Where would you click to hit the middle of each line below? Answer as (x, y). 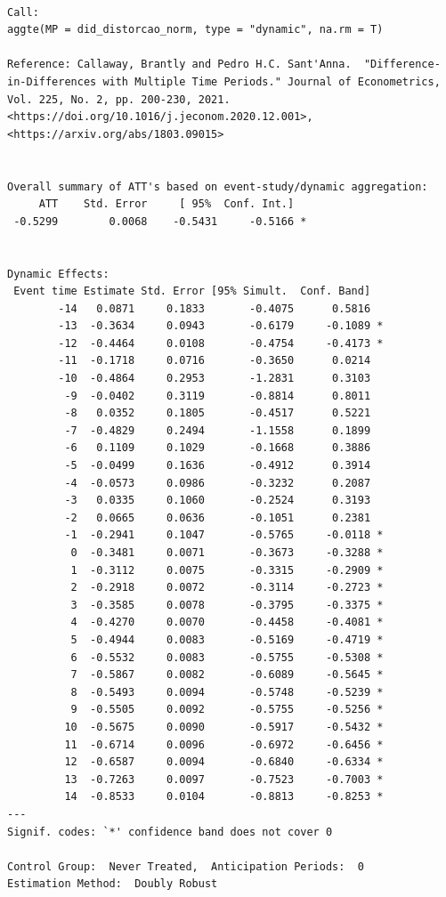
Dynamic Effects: (58, 274)
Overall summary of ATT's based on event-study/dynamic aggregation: (218, 186)
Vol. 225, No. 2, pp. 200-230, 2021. (119, 99)
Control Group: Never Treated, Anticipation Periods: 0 (186, 866)
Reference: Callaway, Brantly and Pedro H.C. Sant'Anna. (179, 65)
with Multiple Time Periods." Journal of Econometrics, (272, 81)
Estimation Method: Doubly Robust (113, 884)
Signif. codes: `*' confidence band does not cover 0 (170, 832)
